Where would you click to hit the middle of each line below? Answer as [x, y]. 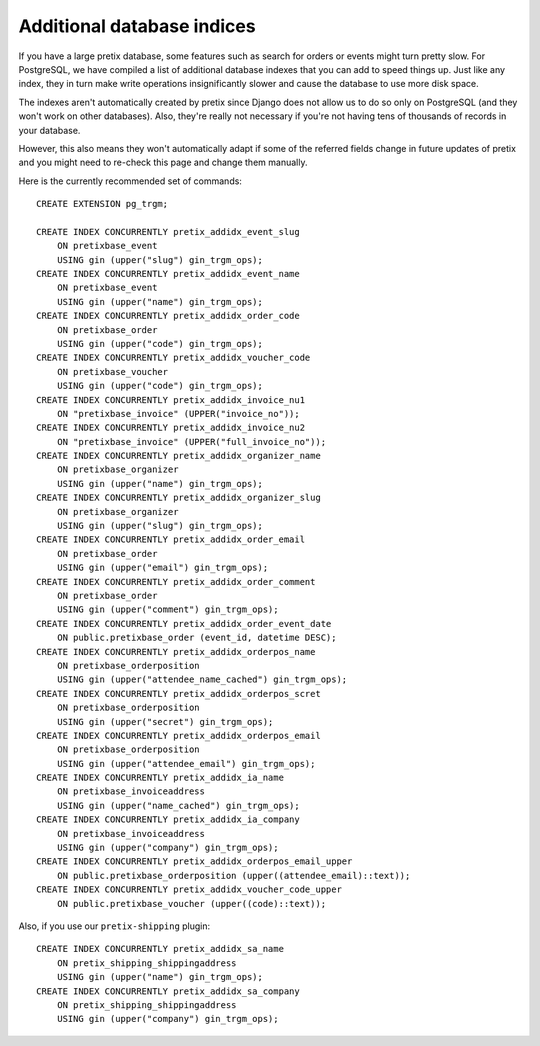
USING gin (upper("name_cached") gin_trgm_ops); [178, 805]
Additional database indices [137, 26]
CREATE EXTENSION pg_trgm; [102, 204]
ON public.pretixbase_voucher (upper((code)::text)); [191, 903]
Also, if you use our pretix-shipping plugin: [114, 926]
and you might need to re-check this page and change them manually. [163, 162]
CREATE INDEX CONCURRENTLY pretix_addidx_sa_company [168, 991]
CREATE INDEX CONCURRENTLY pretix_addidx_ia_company [168, 819]
